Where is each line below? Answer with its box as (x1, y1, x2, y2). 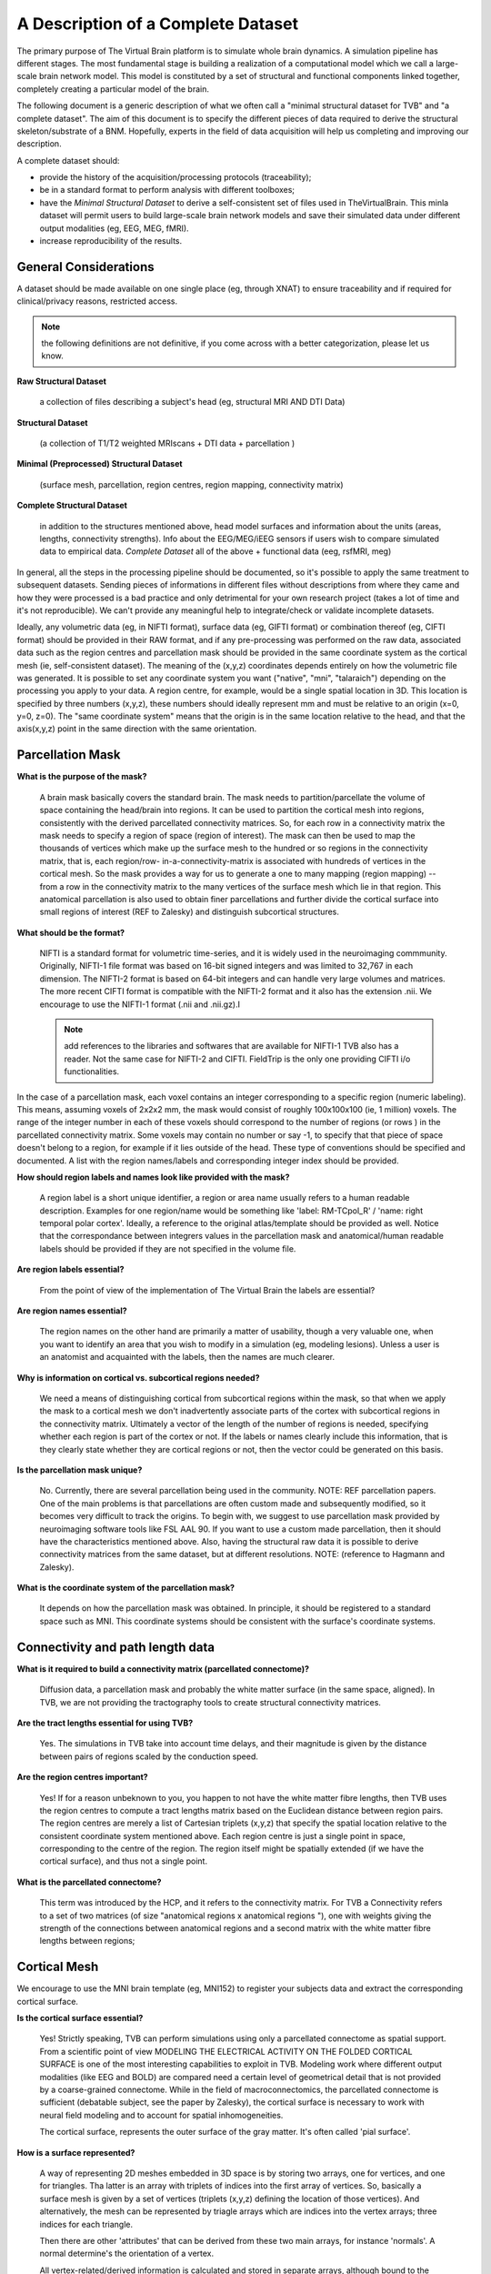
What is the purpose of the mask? (16, 771, 147, 782)
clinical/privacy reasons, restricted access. (16, 296, 177, 307)
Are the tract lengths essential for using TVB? (16, 1717, 194, 1728)
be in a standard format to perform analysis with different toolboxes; (39, 185, 296, 196)
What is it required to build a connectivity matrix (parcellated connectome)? (16, 1663, 309, 1674)
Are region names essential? (16, 1305, 127, 1316)
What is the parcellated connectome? (16, 1877, 162, 1887)
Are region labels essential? (16, 1264, 125, 1275)
